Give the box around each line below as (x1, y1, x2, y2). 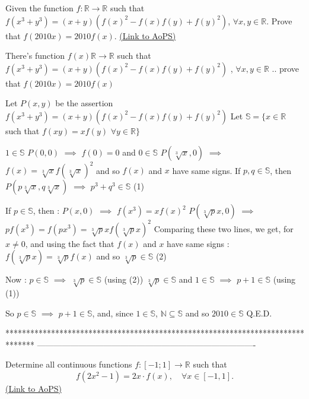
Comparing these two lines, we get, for (154, 222, 294, 235)
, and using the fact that (25, 237, 114, 249)
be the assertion (55, 97, 113, 109)
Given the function (5, 2, 74, 14)
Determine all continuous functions (5, 358, 132, 370)
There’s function (5, 49, 65, 62)
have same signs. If (172, 164, 241, 176)
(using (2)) (104, 273, 144, 286)
